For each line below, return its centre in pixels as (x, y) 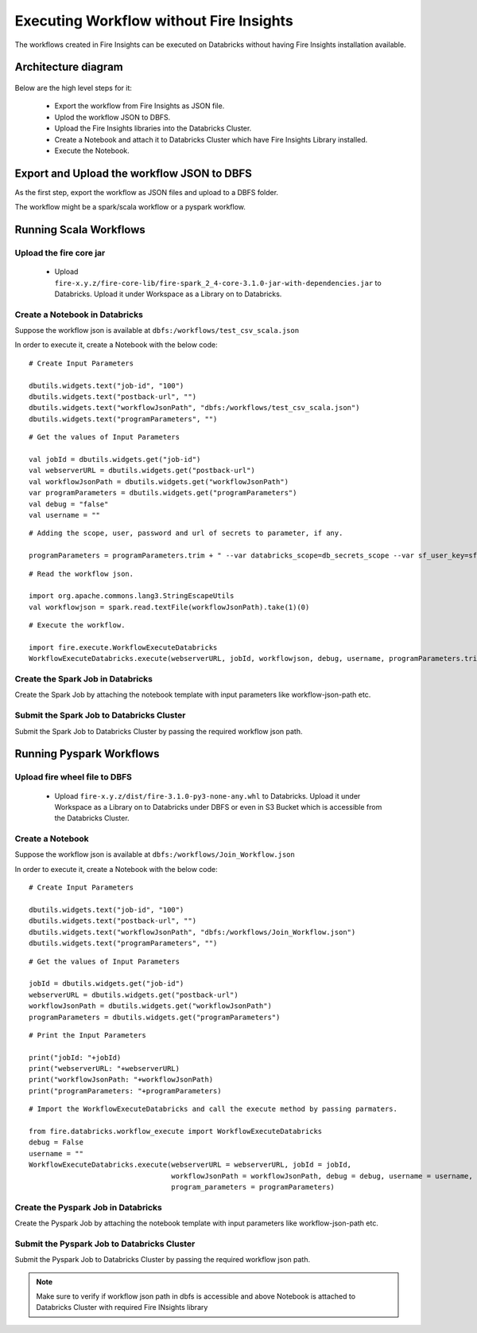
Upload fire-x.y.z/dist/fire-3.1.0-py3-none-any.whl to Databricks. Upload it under (207, 795)
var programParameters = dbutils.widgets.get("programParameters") (163, 493)
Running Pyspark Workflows (87, 754)
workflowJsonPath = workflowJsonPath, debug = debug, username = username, (322, 1176)
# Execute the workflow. (77, 625)
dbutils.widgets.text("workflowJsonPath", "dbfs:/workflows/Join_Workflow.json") (192, 932)
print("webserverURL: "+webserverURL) (105, 1069)
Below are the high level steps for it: (74, 88)
